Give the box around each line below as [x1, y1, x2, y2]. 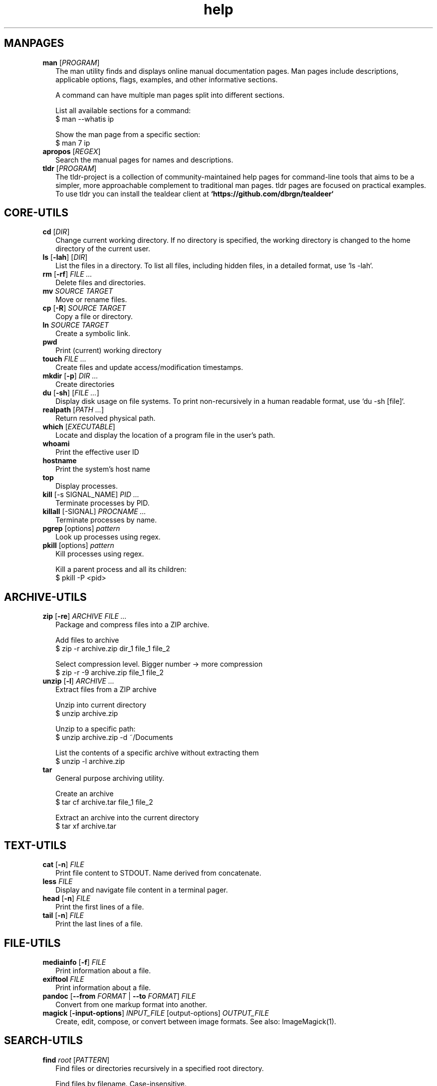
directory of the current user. [55, 244, 150, 253]
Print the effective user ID [55, 448, 139, 457]
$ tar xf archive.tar [55, 822, 116, 831]
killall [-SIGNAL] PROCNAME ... [42, 507, 146, 516]
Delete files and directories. [55, 278, 146, 287]
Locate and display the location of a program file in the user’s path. [55, 431, 275, 440]
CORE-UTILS [4, 206, 68, 219]
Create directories [55, 380, 115, 389]
